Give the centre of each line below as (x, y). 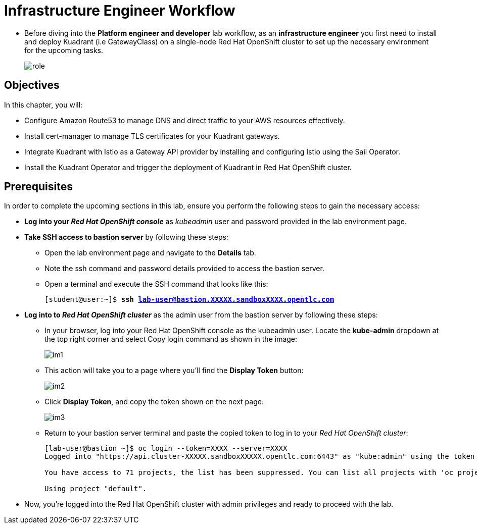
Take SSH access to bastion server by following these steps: (126, 237)
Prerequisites (38, 187)
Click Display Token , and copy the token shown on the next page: (154, 402)
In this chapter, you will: (43, 104)
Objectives (32, 85)
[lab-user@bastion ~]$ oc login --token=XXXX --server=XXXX (166, 448)
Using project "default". (96, 489)
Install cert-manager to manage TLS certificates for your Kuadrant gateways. (152, 136)
